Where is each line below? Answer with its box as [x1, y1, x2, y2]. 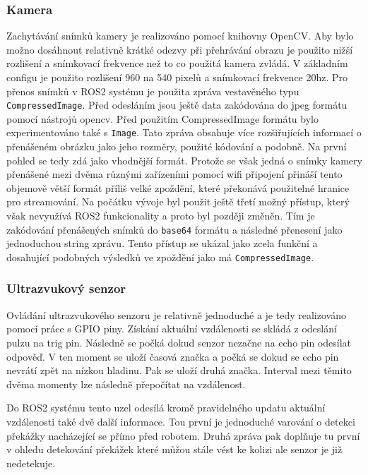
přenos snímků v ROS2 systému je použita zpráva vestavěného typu [6, 83, 299, 98]
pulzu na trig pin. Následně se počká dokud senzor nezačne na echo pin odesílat [6, 335, 352, 349]
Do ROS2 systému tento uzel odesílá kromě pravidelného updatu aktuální [6, 400, 326, 415]
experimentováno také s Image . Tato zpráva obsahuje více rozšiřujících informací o [6, 125, 362, 140]
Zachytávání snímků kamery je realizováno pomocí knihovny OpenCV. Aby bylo [6, 28, 354, 43]
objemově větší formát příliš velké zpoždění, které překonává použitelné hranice [6, 180, 350, 195]
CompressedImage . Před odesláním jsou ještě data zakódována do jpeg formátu [6, 97, 348, 112]
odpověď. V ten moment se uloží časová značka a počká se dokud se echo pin [6, 349, 339, 363]
